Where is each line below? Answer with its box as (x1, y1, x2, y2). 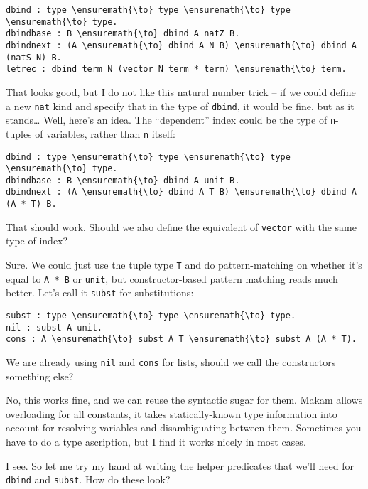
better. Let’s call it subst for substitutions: (6, 285, 194, 300)
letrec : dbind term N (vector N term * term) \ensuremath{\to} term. (6, 64, 347, 75)
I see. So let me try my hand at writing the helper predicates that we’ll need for (6, 458, 354, 473)
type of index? (6, 233, 68, 248)
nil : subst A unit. (6, 322, 103, 333)
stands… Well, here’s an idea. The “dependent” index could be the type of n (6, 112, 336, 127)
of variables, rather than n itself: (35, 126, 175, 141)
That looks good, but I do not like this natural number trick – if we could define (6, 84, 356, 99)
